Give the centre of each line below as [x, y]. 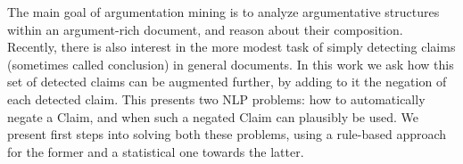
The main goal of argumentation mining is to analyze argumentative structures [223, 12]
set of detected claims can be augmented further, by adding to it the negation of [227, 82]
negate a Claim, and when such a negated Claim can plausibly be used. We [213, 116]
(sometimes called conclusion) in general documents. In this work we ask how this [231, 64]
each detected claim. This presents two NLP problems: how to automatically [216, 98]
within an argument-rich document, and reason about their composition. [205, 29]
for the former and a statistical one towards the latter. [156, 151]
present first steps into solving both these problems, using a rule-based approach [227, 134]
